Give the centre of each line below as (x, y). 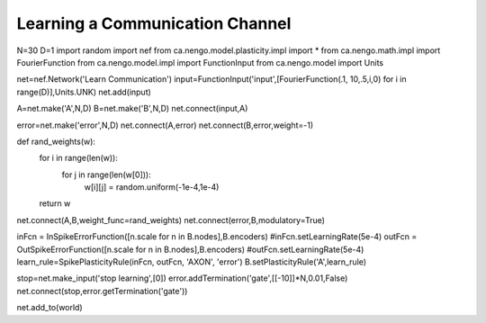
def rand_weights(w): (56, 141)
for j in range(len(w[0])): (107, 175)
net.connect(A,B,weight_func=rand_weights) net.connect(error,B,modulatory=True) (171, 220)
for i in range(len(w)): (79, 158)
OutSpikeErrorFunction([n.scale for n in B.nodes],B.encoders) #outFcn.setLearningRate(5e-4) (190, 249)
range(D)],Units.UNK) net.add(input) (84, 92)
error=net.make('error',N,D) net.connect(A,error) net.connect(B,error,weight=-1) (165, 125)
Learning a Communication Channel (154, 23)
